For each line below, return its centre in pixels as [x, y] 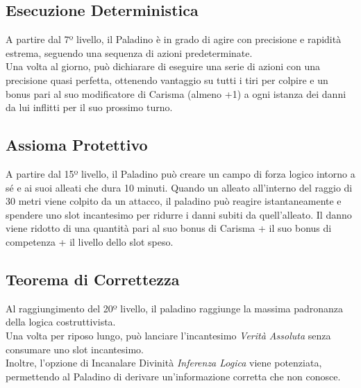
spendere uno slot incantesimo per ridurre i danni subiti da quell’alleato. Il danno [179, 214]
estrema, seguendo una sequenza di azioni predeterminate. [129, 52]
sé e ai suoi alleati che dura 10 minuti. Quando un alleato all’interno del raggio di [179, 187]
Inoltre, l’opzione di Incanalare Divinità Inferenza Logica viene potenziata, [164, 363]
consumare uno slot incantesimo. [75, 349]
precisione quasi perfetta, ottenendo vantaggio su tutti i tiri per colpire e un [167, 79]
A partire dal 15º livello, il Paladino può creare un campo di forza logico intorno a [180, 173]
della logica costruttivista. [61, 322]
